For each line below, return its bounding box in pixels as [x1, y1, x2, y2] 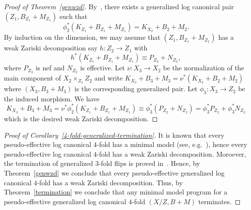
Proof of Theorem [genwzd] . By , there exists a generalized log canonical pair [4, 1, 234, 11]
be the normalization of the [163, 63, 244, 73]
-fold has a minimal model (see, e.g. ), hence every [96, 139, 247, 149]
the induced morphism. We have [4, 93, 100, 103]
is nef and [35, 63, 65, 73]
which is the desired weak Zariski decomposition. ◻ [4, 113, 158, 123]
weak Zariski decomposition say [4, 43, 98, 53]
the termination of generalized [4, 158, 94, 168]
